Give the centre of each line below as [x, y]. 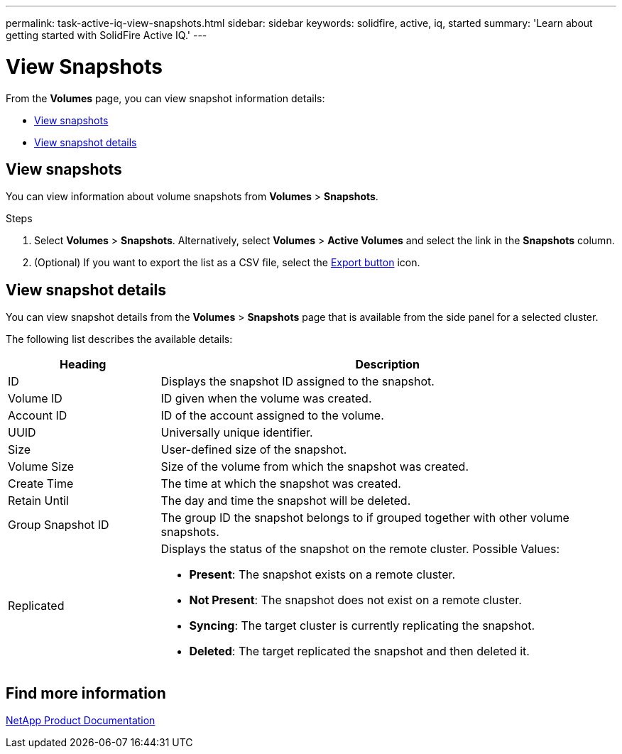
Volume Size [41, 467]
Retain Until [38, 501]
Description [387, 365]
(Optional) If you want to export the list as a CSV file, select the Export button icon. [227, 263]
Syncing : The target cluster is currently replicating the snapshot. [362, 626]
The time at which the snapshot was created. [281, 484]
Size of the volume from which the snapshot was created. [315, 467]
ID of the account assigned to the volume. [272, 416]
